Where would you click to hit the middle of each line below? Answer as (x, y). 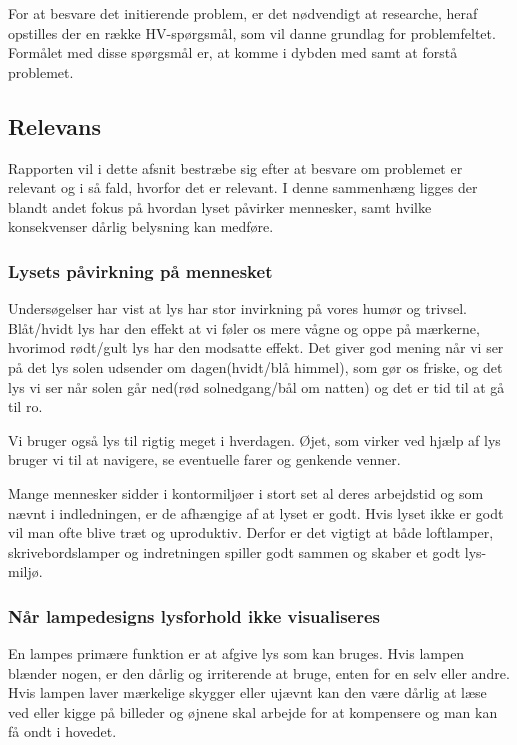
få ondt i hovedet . (62, 731)
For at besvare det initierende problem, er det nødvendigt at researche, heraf (243, 13)
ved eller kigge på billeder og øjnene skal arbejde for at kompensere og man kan (253, 711)
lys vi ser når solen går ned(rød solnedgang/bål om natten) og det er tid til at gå (256, 386)
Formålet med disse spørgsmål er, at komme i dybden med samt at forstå (233, 52)
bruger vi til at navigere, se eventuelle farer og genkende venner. (204, 459)
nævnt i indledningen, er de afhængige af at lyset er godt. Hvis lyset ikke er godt (256, 512)
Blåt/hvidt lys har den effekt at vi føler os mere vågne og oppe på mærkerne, (244, 327)
